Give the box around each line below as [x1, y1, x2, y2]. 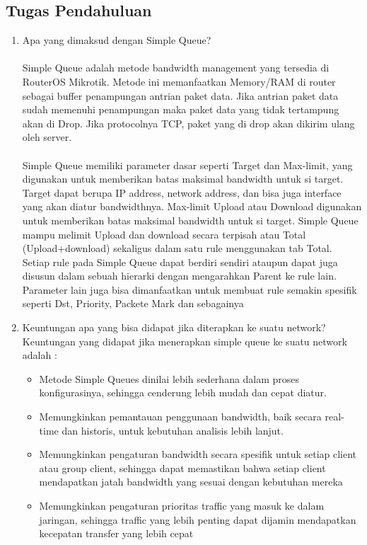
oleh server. [22, 130, 72, 144]
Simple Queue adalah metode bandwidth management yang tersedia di [22, 60, 330, 75]
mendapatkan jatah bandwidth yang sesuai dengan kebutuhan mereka [39, 474, 343, 489]
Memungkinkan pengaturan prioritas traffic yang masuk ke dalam [39, 498, 325, 513]
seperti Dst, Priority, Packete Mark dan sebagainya [22, 296, 244, 311]
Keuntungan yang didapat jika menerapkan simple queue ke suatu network [22, 333, 347, 348]
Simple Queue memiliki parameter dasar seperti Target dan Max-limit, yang [22, 157, 353, 172]
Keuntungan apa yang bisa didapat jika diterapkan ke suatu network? [22, 320, 326, 335]
